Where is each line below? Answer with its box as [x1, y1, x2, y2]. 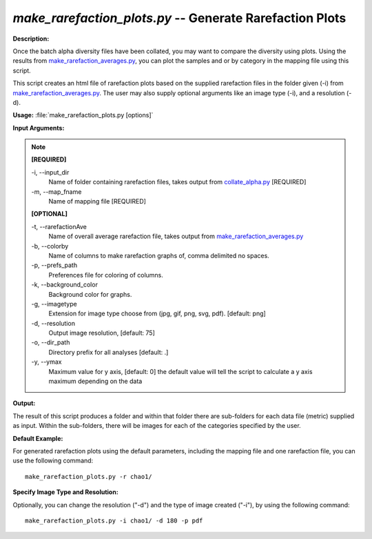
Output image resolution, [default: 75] [48, 329, 155, 337]
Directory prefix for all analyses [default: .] [48, 348, 169, 356]
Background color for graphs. [48, 290, 132, 298]
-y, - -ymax [31, 357, 62, 366]
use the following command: [12, 456, 94, 465]
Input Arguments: [12, 124, 65, 132]
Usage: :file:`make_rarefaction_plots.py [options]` [12, 111, 154, 119]
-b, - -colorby [31, 242, 69, 250]
